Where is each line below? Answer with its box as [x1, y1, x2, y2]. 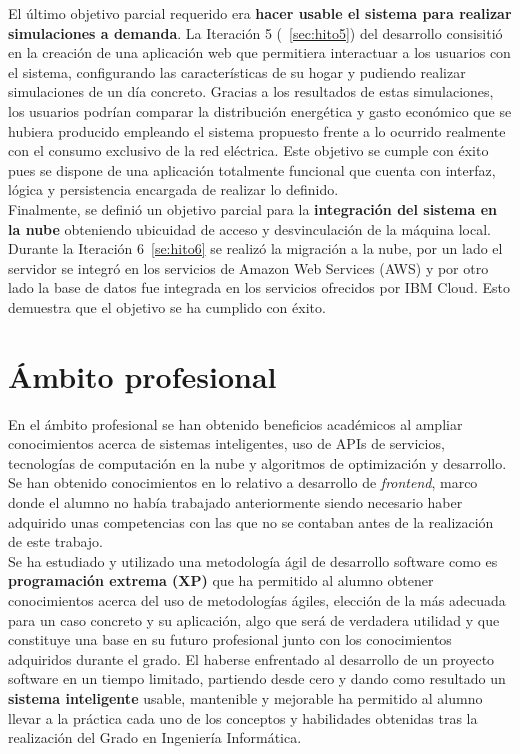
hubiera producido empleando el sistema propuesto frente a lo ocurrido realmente [8, 120, 506, 141]
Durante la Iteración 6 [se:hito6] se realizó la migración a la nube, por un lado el [8, 238, 503, 259]
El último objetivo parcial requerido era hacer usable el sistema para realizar [8, 3, 512, 23]
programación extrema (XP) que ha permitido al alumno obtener [8, 570, 434, 591]
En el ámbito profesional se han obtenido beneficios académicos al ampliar [8, 413, 463, 434]
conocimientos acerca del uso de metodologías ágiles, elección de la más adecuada [8, 589, 506, 610]
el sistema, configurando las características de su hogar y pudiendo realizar [8, 61, 466, 82]
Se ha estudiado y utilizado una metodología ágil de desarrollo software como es [8, 550, 498, 571]
